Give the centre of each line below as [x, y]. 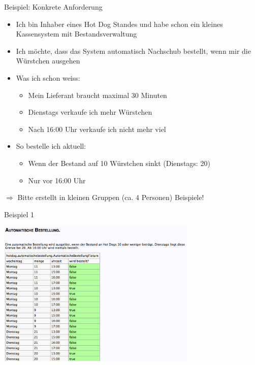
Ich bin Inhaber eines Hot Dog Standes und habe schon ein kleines [119, 24]
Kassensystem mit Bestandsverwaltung [76, 34]
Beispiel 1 [19, 214]
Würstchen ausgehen [48, 61]
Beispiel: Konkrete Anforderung [53, 7]
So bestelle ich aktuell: [51, 146]
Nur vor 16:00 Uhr [57, 180]
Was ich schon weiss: [48, 77]
